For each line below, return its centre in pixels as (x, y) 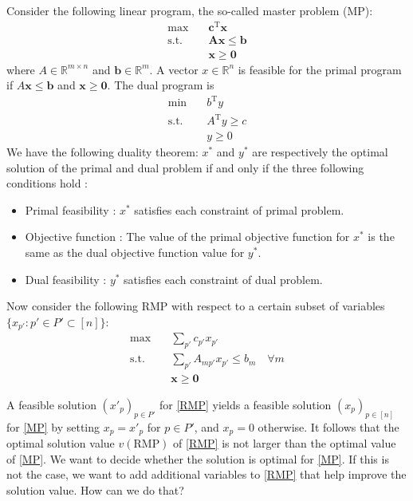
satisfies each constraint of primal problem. (239, 209)
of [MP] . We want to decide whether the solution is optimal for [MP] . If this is (198, 458)
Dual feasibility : (66, 279)
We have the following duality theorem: (102, 152)
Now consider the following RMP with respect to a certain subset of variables (196, 306)
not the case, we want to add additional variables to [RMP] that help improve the (206, 474)
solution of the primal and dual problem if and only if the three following (185, 167)
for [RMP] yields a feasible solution (245, 404)
